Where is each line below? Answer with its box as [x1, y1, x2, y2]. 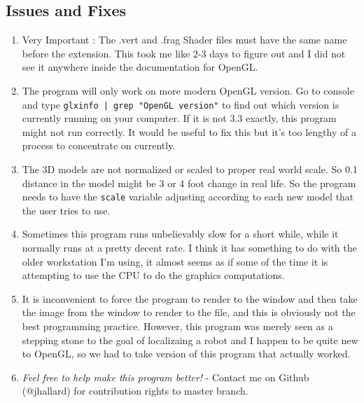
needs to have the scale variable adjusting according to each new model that [22, 189, 354, 204]
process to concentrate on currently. [22, 138, 176, 153]
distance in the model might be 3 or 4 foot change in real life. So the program [22, 175, 356, 190]
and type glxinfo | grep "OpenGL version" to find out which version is [22, 97, 339, 111]
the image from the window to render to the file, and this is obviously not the [22, 305, 356, 320]
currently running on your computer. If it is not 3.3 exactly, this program [22, 111, 337, 125]
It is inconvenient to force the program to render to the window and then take [22, 291, 358, 306]
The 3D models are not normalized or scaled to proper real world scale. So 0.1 [22, 162, 358, 177]
